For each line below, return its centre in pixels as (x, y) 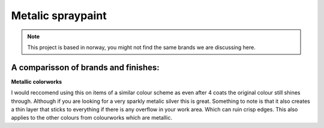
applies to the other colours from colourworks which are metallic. (91, 118)
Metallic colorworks (37, 81)
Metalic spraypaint (59, 16)
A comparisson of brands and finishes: (85, 67)
